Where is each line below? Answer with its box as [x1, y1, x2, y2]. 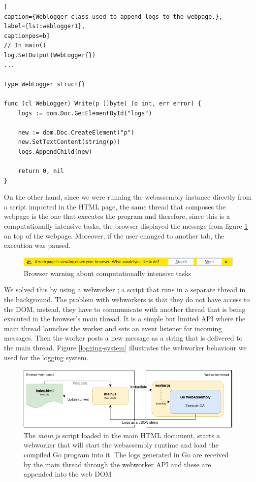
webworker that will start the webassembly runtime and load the [24, 440, 219, 450]
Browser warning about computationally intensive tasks [24, 268, 192, 278]
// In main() [4, 42, 46, 49]
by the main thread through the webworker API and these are [24, 459, 211, 469]
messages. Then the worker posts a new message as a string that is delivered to [4, 333, 243, 343]
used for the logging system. [4, 352, 89, 362]
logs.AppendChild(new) [18, 148, 92, 155]
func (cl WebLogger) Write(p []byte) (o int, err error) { [4, 100, 201, 107]
